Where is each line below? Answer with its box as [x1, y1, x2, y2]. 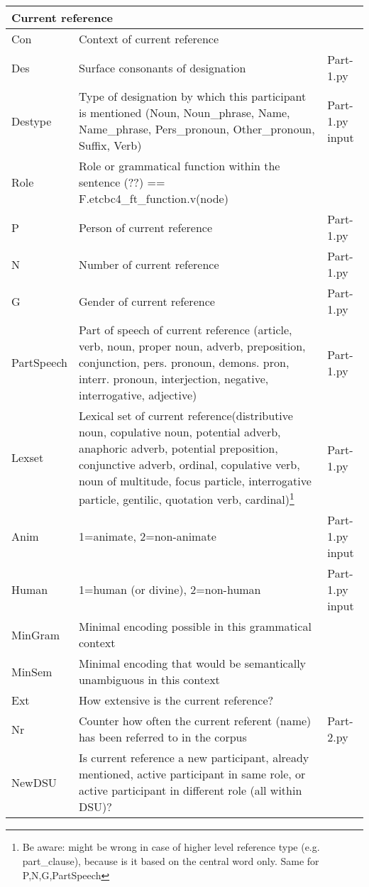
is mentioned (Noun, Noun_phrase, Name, [78, 104, 290, 121]
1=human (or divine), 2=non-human [78, 581, 261, 598]
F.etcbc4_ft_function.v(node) [78, 190, 228, 206]
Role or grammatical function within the [78, 158, 280, 174]
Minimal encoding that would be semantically [78, 655, 307, 672]
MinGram [11, 626, 60, 643]
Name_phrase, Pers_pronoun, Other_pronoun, [78, 121, 315, 137]
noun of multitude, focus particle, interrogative [78, 473, 312, 489]
